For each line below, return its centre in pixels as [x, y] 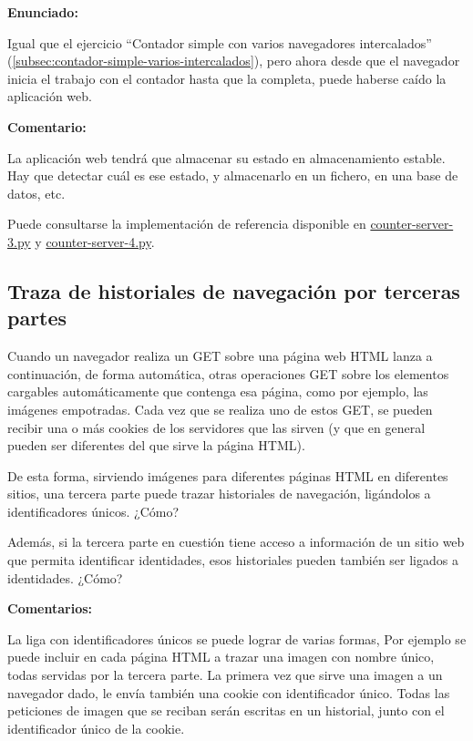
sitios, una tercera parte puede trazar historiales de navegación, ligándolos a [219, 494]
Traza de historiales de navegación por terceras [234, 290]
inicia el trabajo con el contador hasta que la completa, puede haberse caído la [227, 78]
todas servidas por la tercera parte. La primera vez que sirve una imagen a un [225, 675]
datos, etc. [36, 193]
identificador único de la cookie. [96, 728]
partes [37, 318]
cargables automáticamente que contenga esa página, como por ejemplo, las [218, 391]
